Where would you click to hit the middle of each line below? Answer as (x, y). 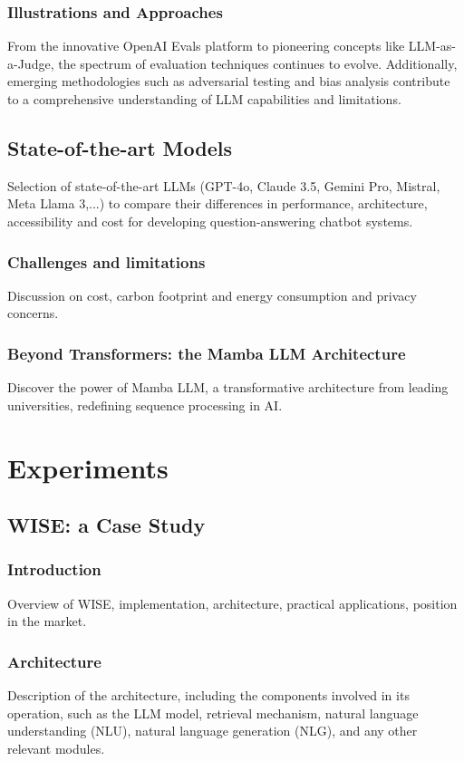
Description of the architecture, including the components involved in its (208, 695)
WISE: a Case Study (106, 525)
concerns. (33, 313)
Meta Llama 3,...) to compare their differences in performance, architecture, (217, 203)
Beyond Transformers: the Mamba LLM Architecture (207, 353)
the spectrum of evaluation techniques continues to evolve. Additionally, (258, 63)
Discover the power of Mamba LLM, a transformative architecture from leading (228, 387)
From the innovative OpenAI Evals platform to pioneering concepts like (206, 46)
